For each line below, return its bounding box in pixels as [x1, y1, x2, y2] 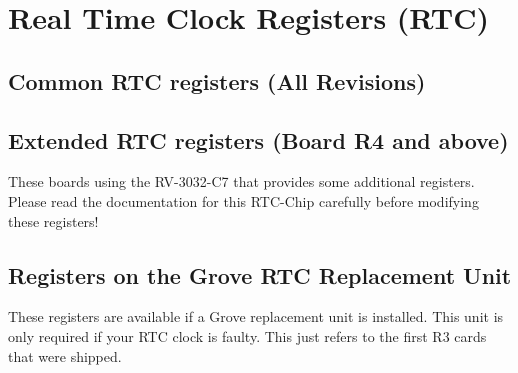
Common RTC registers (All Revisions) [8, 65, 426, 96]
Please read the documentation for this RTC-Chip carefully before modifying [8, 190, 479, 211]
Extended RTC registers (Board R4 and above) [8, 124, 509, 155]
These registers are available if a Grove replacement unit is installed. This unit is [8, 306, 504, 327]
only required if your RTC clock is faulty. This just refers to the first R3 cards [8, 325, 487, 346]
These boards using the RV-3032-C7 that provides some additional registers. [8, 171, 475, 192]
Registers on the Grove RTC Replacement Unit [8, 259, 512, 290]
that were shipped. [8, 345, 122, 366]
